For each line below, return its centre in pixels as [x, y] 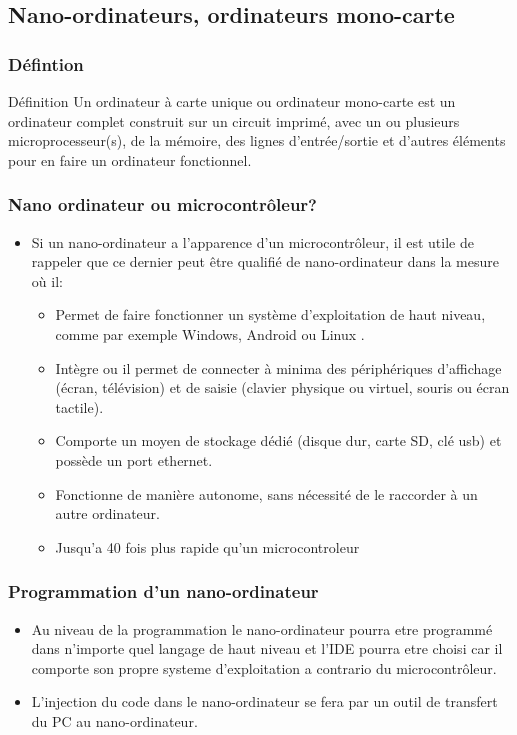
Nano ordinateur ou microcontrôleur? [162, 204]
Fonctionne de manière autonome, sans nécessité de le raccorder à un [266, 493]
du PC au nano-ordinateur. [114, 720]
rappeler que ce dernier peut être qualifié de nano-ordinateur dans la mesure [265, 261]
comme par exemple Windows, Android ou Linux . [210, 333]
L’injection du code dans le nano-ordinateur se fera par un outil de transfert [264, 701]
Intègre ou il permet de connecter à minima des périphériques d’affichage [278, 367]
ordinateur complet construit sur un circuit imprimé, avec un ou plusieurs [234, 120]
